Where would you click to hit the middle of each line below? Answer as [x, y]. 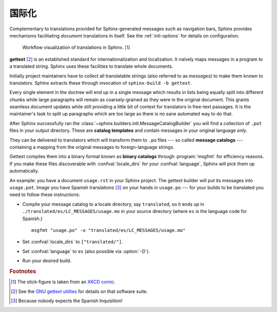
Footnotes [23, 271]
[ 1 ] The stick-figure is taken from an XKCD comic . [63, 282]
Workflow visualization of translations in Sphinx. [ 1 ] [76, 47]
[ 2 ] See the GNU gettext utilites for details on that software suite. [80, 291]
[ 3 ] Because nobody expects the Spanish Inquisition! [67, 301]
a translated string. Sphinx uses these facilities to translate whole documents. [91, 66]
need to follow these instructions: [45, 194]
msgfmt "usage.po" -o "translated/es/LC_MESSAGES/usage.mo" [108, 230]
